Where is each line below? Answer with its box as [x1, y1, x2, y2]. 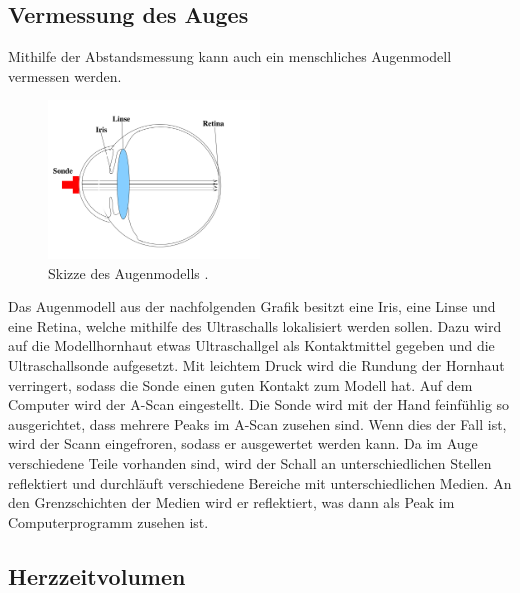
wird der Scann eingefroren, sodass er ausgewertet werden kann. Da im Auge [8, 433, 478, 454]
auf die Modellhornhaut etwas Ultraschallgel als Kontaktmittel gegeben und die [8, 335, 495, 356]
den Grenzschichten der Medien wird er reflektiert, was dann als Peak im [8, 492, 455, 513]
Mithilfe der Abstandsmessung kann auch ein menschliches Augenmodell [8, 46, 452, 67]
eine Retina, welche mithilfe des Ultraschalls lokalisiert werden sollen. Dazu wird [8, 315, 502, 336]
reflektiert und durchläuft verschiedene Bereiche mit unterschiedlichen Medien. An [8, 472, 512, 493]
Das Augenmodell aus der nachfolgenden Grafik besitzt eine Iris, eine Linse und [8, 296, 496, 317]
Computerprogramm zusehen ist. [8, 511, 209, 532]
